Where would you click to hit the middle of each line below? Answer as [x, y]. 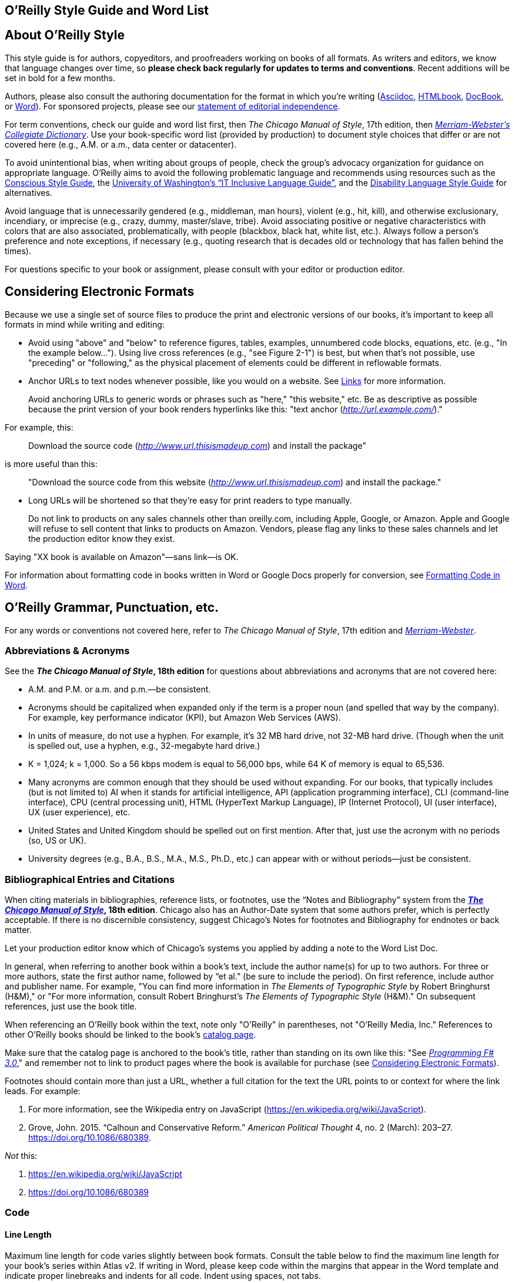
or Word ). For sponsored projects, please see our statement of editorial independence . [173, 106]
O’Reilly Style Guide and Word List [107, 10]
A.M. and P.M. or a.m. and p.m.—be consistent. [120, 689]
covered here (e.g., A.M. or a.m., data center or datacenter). [121, 144]
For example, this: [39, 427]
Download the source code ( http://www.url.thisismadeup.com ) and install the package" [197, 445]
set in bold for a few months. [60, 78]
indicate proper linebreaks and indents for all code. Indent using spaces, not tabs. [163, 1275]
